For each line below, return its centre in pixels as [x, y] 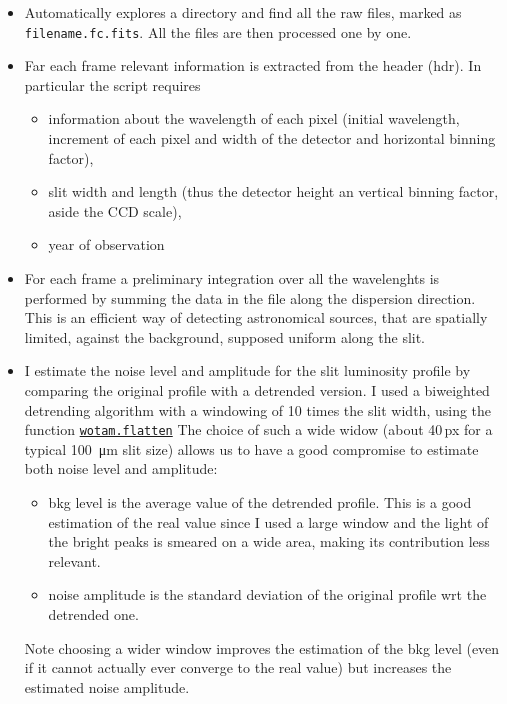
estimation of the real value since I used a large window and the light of [268, 521]
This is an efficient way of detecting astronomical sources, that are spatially [256, 317]
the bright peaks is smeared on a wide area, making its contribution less [269, 541]
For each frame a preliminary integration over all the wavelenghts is [232, 278]
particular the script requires [112, 84]
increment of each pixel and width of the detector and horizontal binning [272, 138]
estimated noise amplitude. [107, 686]
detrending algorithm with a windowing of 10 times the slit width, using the [258, 409]
